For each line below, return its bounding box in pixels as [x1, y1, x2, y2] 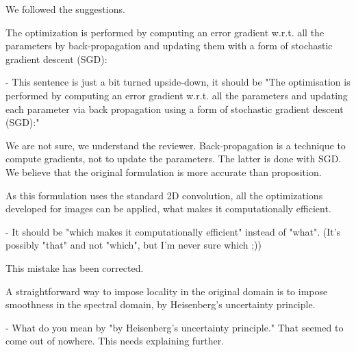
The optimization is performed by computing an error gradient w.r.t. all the [5, 25, 325, 39]
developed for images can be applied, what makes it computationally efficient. [5, 201, 331, 216]
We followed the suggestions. [5, 2, 125, 16]
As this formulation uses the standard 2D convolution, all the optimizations [5, 188, 323, 202]
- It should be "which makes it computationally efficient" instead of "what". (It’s [5, 224, 341, 238]
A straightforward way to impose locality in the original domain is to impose [5, 284, 328, 298]
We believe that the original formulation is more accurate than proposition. [5, 164, 322, 179]
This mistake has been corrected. [5, 260, 144, 275]
